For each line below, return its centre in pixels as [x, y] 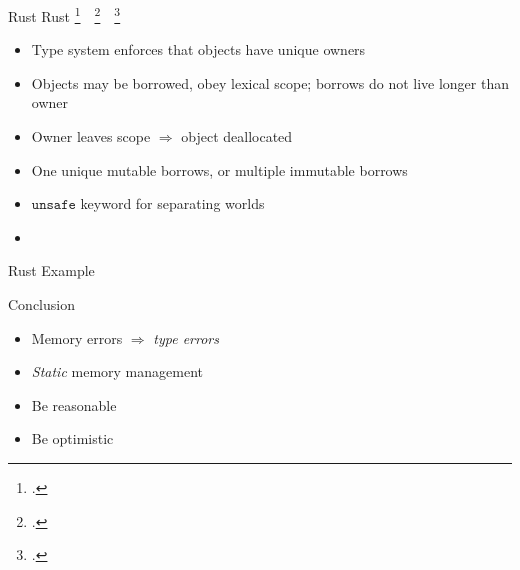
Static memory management [117, 371]
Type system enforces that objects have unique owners [198, 49]
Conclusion [41, 304]
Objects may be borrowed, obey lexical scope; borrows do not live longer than [270, 82]
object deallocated [237, 136]
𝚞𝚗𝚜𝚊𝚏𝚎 [53, 205]
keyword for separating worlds [172, 203]
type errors [186, 337]
